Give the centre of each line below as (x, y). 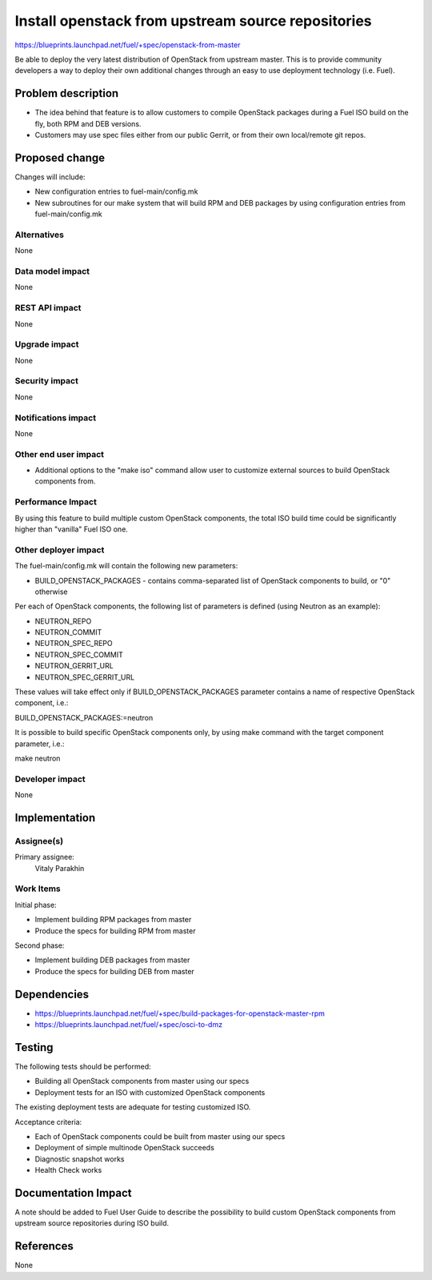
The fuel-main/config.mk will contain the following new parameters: (126, 566)
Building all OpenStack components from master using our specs (142, 1081)
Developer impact (50, 779)
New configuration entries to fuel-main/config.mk (116, 191)
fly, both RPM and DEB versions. (88, 123)
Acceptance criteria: (48, 1122)
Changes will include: (50, 177)
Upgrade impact (47, 344)
